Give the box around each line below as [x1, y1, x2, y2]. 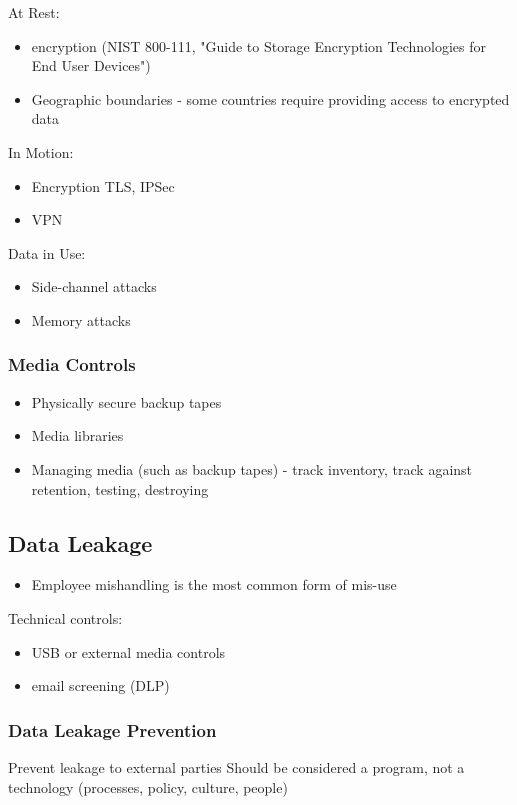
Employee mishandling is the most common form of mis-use [31, 574, 397, 595]
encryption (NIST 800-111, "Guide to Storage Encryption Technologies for [31, 35, 486, 56]
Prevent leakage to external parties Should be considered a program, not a [8, 756, 465, 777]
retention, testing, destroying [31, 478, 209, 499]
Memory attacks [31, 309, 131, 330]
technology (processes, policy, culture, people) [8, 776, 288, 797]
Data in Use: [8, 242, 86, 263]
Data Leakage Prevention [8, 717, 217, 742]
